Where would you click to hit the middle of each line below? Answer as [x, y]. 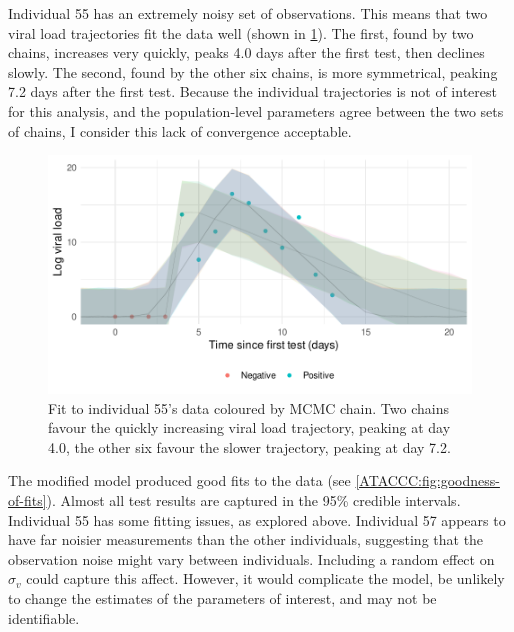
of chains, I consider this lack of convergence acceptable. [180, 130]
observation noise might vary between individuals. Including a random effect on [251, 558]
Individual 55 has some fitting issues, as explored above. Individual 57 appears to [257, 519]
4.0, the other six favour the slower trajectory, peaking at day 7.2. [249, 446]
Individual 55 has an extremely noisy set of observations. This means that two [248, 13]
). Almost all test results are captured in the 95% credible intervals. [253, 500]
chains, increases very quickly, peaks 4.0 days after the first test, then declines [246, 52]
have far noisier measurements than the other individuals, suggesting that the [246, 539]
